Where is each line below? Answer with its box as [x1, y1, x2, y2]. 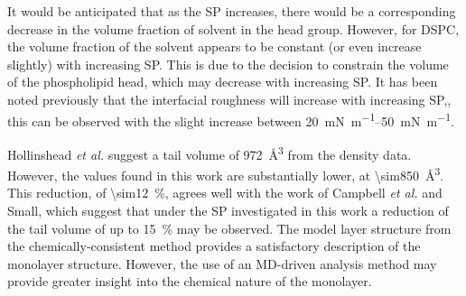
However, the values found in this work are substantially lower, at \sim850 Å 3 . [7, 163, 444, 184]
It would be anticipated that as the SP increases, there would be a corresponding [7, 2, 456, 20]
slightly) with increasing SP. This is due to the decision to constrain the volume [7, 54, 449, 73]
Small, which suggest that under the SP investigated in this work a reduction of [7, 200, 449, 219]
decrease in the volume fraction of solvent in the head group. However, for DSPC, [7, 19, 460, 38]
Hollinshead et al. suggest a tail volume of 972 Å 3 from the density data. [7, 142, 412, 163]
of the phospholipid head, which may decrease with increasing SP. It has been [7, 72, 438, 91]
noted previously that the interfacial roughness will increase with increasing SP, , [7, 89, 452, 108]
